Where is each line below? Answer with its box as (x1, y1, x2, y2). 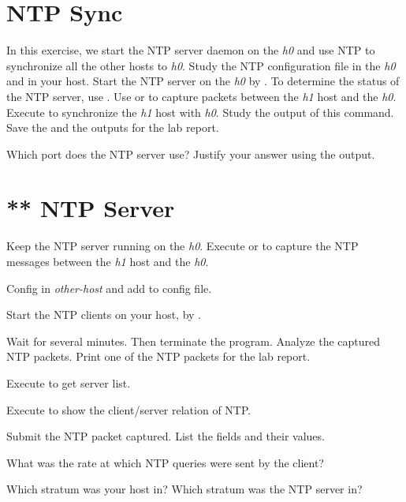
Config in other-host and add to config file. (6, 279, 212, 296)
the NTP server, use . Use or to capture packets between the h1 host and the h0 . (6, 88, 397, 104)
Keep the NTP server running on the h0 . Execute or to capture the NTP (6, 238, 359, 254)
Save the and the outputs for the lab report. (6, 119, 219, 136)
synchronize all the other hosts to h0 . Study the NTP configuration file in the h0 (6, 57, 396, 73)
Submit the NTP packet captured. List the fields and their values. (6, 428, 325, 444)
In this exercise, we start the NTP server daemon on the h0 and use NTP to (6, 42, 375, 58)
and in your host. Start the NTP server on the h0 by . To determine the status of (6, 73, 400, 89)
